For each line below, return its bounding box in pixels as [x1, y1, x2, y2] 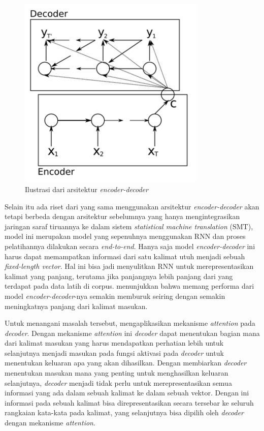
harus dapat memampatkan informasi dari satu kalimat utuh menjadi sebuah [5, 251, 245, 261]
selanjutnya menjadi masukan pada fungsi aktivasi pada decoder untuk [5, 347, 224, 358]
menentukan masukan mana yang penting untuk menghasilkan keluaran [5, 367, 228, 378]
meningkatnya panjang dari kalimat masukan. [5, 300, 148, 311]
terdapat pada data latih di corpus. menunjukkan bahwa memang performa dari [5, 281, 254, 291]
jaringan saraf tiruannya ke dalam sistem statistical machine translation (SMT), [5, 221, 253, 231]
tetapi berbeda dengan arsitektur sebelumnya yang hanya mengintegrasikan [5, 211, 240, 222]
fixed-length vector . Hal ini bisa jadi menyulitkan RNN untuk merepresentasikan [5, 261, 254, 271]
